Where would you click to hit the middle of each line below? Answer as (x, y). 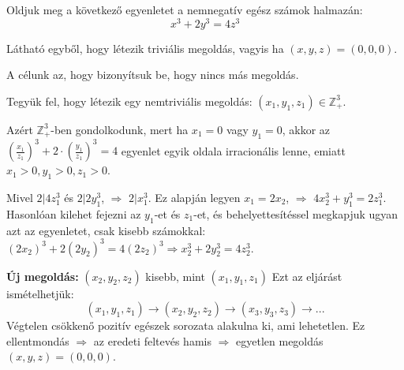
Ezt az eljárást (307, 276)
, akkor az (306, 129)
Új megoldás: (43, 276)
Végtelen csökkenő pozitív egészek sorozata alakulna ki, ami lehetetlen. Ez (186, 325)
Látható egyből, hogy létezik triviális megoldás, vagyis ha (145, 48)
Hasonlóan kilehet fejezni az (74, 213)
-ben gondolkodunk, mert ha (120, 129)
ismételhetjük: (40, 293)
